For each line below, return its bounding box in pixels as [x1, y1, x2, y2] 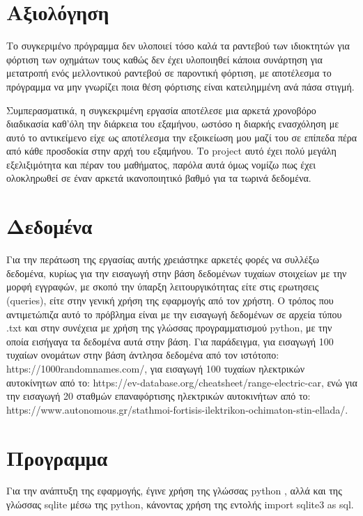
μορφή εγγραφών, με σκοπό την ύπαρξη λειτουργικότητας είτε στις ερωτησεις [6, 279, 319, 294]
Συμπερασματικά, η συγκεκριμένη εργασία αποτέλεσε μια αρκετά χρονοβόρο [6, 102, 316, 117]
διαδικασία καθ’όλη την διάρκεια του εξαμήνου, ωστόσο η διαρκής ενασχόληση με [6, 116, 339, 131]
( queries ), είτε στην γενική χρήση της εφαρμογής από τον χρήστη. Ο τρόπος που [6, 292, 334, 307]
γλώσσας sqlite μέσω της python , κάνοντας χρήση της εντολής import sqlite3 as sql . [6, 497, 354, 512]
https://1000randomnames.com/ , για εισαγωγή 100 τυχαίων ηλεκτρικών [6, 361, 305, 375]
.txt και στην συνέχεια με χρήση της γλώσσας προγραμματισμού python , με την [6, 320, 332, 335]
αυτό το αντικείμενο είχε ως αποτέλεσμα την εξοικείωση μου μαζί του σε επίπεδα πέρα [6, 130, 357, 144]
